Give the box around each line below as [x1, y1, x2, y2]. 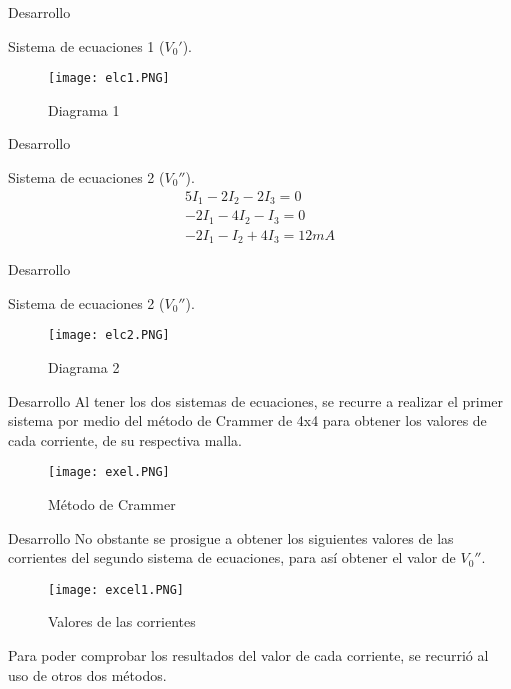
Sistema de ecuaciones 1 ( [8, 35, 165, 56]
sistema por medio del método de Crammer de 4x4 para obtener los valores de [8, 410, 487, 431]
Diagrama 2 [48, 356, 120, 377]
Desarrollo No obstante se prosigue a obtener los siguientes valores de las [8, 527, 454, 548]
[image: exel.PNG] [48, 465, 170, 480]
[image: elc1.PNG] [48, 71, 170, 86]
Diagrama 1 [48, 99, 120, 120]
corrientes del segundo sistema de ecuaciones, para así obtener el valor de [8, 547, 456, 568]
